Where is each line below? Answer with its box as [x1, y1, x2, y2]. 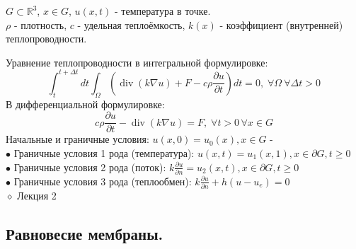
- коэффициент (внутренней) [219, 17, 343, 32]
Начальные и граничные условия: [6, 132, 149, 146]
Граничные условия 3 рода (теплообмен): [13, 173, 192, 188]
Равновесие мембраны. [6, 223, 163, 245]
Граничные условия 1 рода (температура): [13, 145, 195, 160]
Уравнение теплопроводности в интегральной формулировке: [6, 54, 268, 69]
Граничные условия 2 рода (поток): [13, 159, 166, 174]
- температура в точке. [115, 4, 211, 18]
